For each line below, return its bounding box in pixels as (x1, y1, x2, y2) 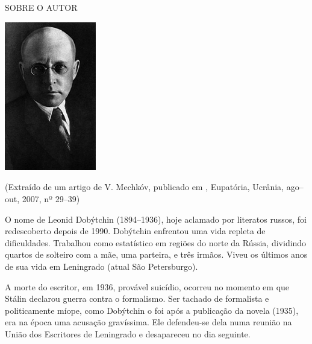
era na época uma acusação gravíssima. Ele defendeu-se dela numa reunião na (5, 316, 292, 328)
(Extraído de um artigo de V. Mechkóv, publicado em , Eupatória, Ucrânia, (5, 180, 284, 193)
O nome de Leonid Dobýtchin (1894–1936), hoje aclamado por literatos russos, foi (5, 212, 307, 225)
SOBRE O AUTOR (5, 1, 78, 13)
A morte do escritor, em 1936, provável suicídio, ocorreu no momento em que (5, 280, 290, 293)
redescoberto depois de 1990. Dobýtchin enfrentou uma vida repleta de (5, 225, 266, 237)
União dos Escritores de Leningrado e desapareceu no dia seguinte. (5, 327, 251, 340)
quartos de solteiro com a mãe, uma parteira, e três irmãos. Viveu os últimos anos (5, 248, 308, 261)
